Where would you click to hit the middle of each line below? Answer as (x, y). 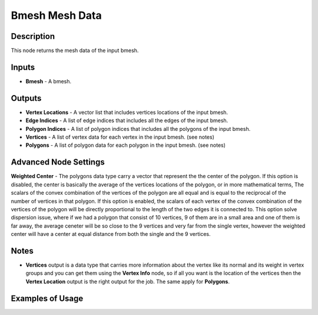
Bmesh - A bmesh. (49, 81)
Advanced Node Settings (58, 162)
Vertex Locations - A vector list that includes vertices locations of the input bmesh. (127, 112)
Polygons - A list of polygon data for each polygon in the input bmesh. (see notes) (126, 145)
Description (33, 36)
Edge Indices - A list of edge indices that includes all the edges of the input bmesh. (127, 120)
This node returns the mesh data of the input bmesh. (75, 51)
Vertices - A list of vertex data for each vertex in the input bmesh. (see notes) (120, 137)
